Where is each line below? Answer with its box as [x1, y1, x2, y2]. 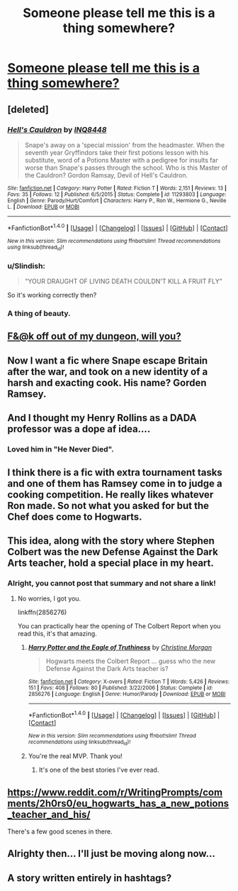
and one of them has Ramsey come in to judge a [7, 477, 223, 489]
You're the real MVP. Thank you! [28, 752, 123, 760]
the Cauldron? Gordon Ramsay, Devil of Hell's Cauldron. [24, 170, 188, 179]
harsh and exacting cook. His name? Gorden [7, 376, 207, 388]
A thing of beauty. [7, 309, 71, 319]
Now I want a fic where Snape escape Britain [7, 354, 208, 366]
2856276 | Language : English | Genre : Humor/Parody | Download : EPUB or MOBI [28, 691, 226, 698]
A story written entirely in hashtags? [7, 872, 172, 884]
